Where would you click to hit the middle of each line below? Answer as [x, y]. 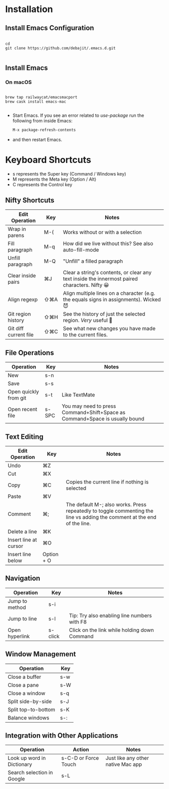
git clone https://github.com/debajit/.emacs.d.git [60, 48]
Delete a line [22, 531]
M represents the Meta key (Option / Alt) [54, 179]
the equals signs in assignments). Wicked [112, 299]
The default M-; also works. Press [106, 504]
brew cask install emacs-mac [36, 102]
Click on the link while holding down [112, 630]
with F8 [78, 621]
